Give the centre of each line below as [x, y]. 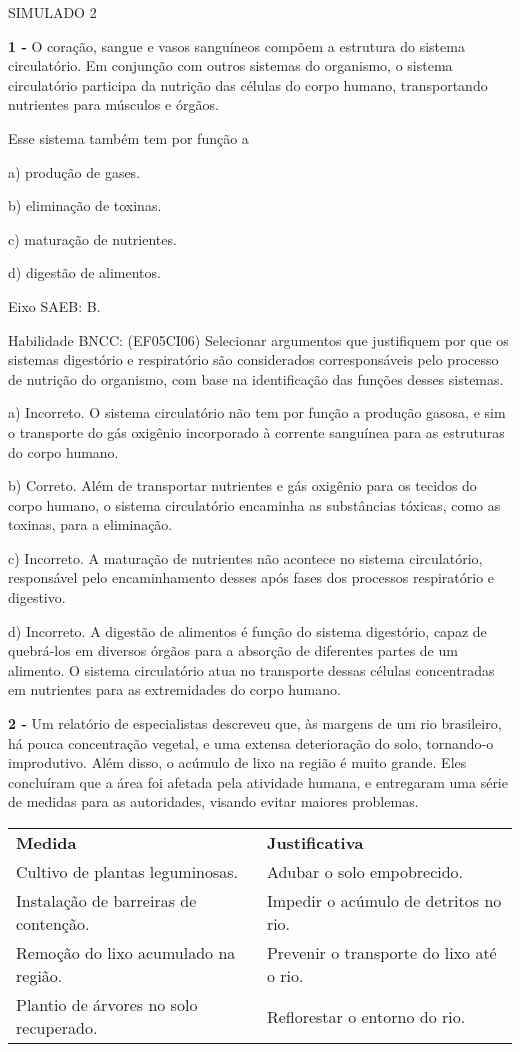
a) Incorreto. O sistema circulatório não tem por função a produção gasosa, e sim [257, 412]
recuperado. [57, 1027]
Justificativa [315, 842]
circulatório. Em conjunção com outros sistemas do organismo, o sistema [230, 65]
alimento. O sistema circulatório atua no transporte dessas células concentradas [251, 669]
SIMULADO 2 [52, 12]
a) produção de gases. [74, 171]
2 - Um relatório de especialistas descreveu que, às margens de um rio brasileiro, [255, 723]
